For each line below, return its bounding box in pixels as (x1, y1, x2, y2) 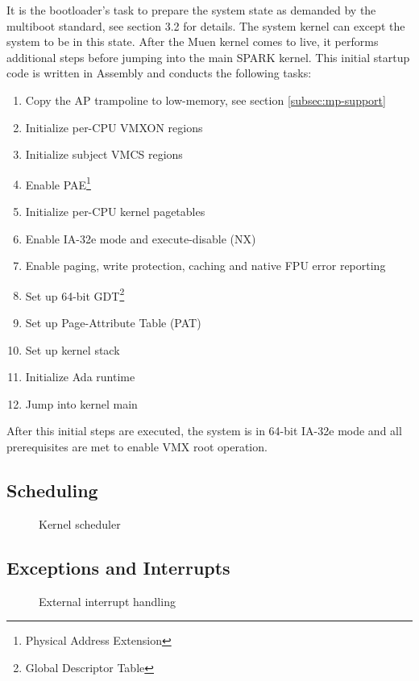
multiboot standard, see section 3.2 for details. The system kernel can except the (6, 17, 405, 34)
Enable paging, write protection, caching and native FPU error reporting (25, 257, 386, 274)
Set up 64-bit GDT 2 (25, 284, 125, 304)
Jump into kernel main (25, 395, 138, 412)
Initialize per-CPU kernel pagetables (25, 203, 205, 219)
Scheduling (6, 477, 98, 502)
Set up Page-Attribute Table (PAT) (25, 314, 201, 331)
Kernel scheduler (39, 515, 121, 532)
